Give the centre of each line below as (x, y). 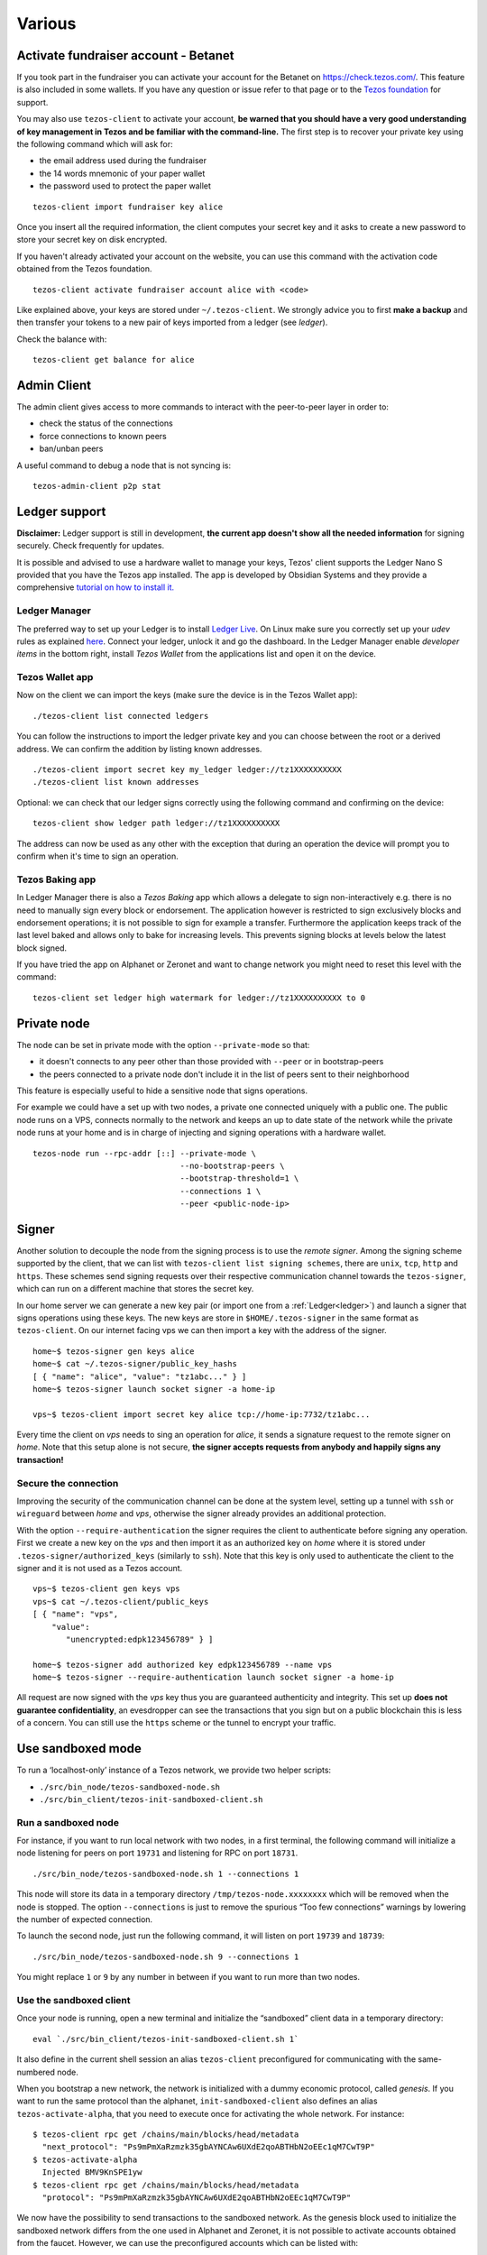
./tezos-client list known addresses (116, 782)
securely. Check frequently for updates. (91, 546)
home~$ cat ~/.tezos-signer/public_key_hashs (135, 1364)
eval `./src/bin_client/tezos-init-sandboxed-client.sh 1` (166, 2039)
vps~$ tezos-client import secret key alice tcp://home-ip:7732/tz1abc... (202, 1414)
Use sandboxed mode (79, 1749)
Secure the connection (68, 1483)
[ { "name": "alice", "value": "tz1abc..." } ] (140, 1376)
